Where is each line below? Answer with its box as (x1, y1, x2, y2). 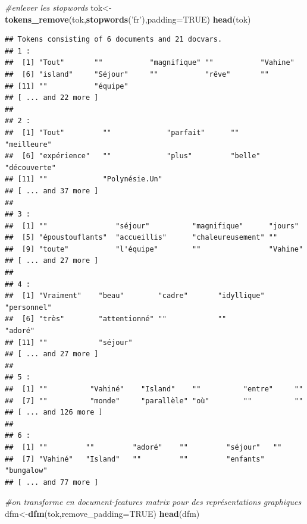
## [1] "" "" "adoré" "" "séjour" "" (5, 443, 282, 451)
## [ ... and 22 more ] (5, 93, 99, 102)
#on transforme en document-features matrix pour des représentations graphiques (5, 495, 302, 508)
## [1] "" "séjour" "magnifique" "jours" (5, 221, 299, 230)
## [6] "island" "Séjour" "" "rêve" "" (5, 70, 269, 79)
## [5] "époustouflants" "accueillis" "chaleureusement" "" (5, 233, 278, 242)
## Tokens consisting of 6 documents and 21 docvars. (5, 35, 223, 44)
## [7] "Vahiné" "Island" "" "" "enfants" (5, 454, 265, 463)
